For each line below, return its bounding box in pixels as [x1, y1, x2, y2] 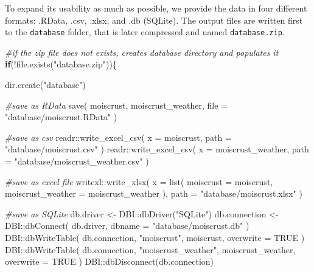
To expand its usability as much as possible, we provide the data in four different [5, 2, 307, 14]
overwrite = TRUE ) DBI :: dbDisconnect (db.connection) [5, 255, 214, 268]
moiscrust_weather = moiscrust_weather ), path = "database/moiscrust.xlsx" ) [5, 187, 302, 200]
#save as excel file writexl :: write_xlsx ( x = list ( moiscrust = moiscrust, [5, 175, 273, 188]
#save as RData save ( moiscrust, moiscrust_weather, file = [5, 98, 228, 111]
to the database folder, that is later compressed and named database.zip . [5, 25, 285, 38]
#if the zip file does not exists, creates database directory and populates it [5, 46, 279, 58]
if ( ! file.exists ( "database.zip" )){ [5, 58, 117, 70]
